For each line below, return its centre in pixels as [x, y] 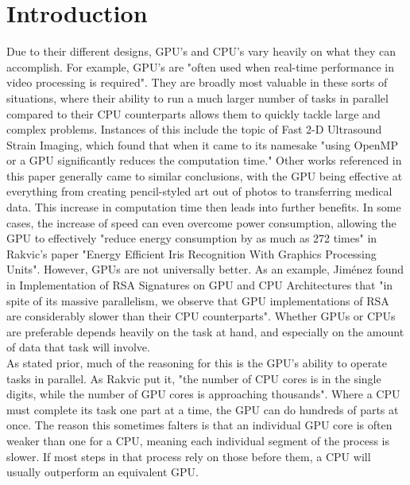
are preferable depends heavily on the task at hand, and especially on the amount [205, 331]
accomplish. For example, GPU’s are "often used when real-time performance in [200, 66]
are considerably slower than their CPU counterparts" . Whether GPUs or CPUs [201, 316]
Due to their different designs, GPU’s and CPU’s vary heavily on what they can [201, 51]
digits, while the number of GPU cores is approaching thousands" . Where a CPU [203, 394]
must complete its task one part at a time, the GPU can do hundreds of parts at [203, 409]
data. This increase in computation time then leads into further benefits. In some [204, 207]
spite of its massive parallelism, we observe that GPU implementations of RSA [198, 300]
